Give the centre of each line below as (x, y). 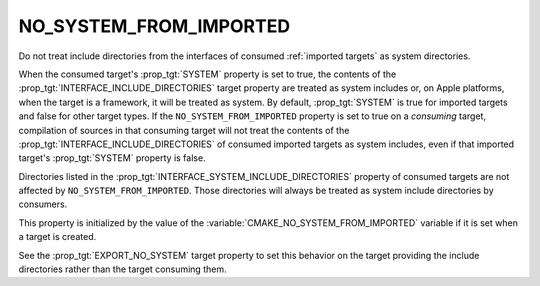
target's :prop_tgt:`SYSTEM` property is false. (112, 158)
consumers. (43, 204)
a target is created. (57, 237)
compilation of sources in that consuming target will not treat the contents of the (184, 130)
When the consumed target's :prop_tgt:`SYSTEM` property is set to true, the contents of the (207, 74)
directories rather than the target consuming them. (122, 269)
